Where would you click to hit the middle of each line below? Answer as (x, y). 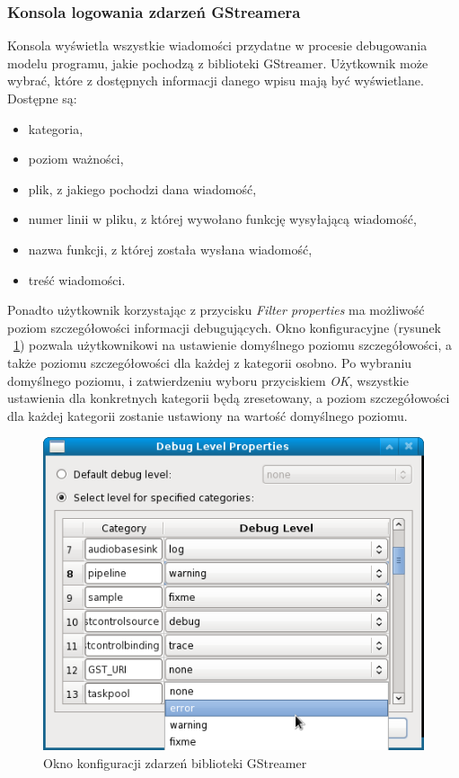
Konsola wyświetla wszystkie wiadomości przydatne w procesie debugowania (217, 45)
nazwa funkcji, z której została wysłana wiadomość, (170, 249)
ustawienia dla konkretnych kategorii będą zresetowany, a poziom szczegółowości (229, 398)
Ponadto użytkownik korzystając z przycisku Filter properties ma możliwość (216, 310)
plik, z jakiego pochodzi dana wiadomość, (142, 188)
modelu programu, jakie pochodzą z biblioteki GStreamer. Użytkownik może (218, 63)
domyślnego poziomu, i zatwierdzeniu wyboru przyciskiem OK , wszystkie (208, 380)
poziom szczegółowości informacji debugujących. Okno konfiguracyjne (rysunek (225, 327)
